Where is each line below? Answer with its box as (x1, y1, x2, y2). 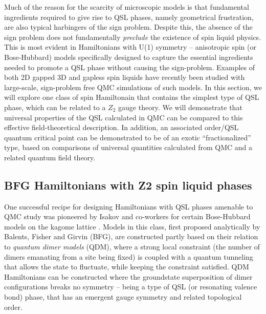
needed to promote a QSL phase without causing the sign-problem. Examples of (4, 61, 255, 72)
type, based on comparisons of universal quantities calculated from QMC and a (4, 142, 253, 153)
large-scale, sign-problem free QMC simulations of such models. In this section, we (4, 81, 262, 92)
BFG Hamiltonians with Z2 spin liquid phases (4, 177, 252, 193)
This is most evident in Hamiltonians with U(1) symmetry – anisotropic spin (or (4, 41, 256, 52)
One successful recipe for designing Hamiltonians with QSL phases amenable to (4, 201, 253, 212)
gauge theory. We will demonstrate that (118, 101, 242, 112)
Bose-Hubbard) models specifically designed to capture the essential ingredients (4, 51, 253, 62)
